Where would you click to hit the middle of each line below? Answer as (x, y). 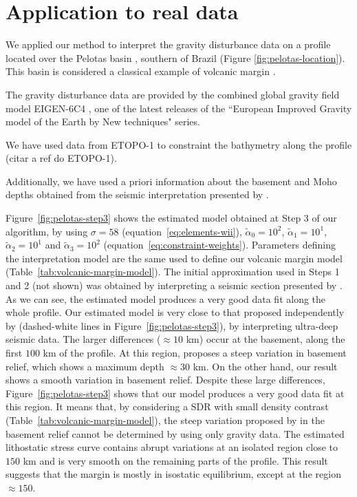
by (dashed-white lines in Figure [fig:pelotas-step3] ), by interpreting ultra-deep (172, 325)
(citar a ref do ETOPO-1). (61, 158)
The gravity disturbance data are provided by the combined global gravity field (173, 94)
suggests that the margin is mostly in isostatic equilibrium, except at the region (173, 474)
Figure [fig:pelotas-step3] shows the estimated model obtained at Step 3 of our (171, 218)
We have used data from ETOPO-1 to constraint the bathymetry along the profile (179, 144)
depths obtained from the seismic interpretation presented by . (137, 194)
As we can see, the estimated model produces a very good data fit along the (166, 298)
